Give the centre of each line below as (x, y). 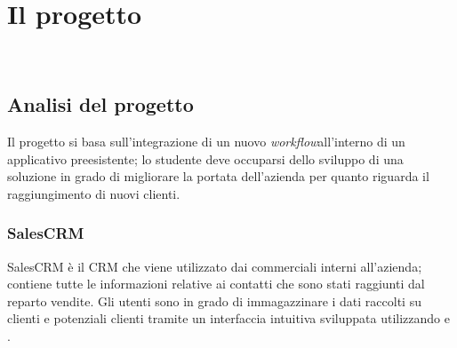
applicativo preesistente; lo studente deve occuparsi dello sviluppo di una (205, 158)
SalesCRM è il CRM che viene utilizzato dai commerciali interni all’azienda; (215, 266)
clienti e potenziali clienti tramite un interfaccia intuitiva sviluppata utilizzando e (228, 318)
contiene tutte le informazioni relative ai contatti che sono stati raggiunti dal (216, 284)
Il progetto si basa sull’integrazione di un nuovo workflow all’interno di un (206, 141)
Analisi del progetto (100, 104)
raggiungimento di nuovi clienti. (94, 193)
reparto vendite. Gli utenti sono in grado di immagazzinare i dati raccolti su (214, 301)
